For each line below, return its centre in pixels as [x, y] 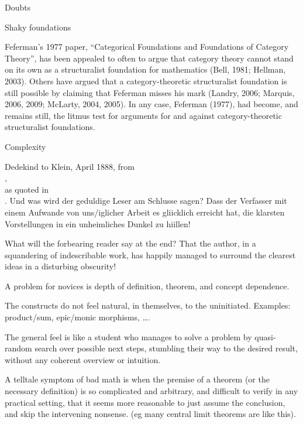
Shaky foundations [38, 27]
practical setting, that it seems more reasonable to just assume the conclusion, [145, 402]
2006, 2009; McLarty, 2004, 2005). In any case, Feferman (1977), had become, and [151, 104]
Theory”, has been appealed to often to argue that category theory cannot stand [149, 58]
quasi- [265, 336]
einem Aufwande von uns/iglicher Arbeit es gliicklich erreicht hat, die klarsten [145, 212]
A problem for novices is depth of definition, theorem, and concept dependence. [147, 285]
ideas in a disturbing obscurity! [61, 266]
